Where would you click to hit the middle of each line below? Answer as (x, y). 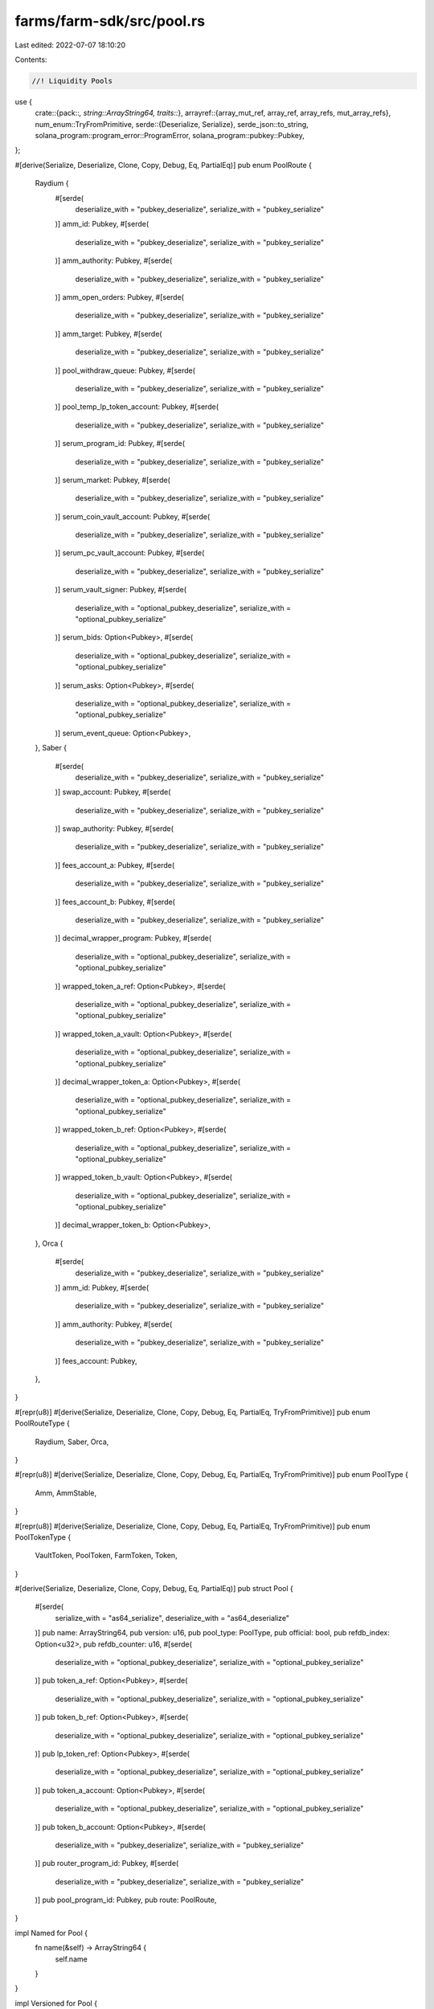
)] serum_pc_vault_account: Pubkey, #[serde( (130, 553)
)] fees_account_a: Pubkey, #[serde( (115, 865)
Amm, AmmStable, (66, 1493)
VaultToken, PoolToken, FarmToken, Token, (106, 1556)
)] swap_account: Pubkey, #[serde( (113, 792)
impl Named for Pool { (51, 1933)
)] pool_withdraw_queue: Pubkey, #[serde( (125, 370)
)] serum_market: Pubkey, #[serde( (113, 480)
